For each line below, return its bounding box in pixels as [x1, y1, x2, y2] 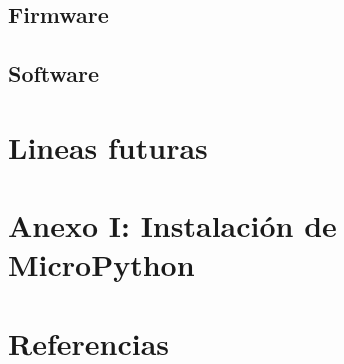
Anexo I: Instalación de [8, 205, 337, 246]
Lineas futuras [8, 126, 208, 167]
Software [8, 58, 100, 89]
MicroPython [8, 244, 195, 285]
